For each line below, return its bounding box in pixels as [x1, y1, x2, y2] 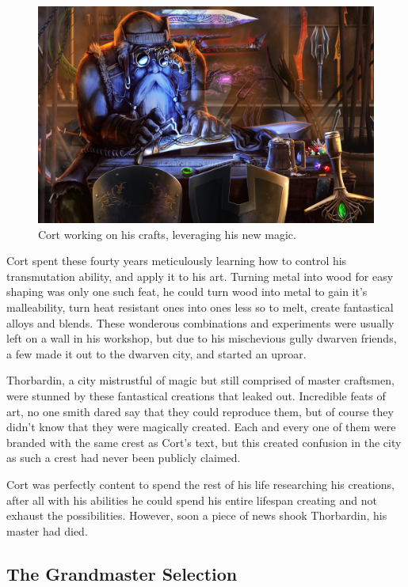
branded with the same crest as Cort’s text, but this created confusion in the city [6, 434, 402, 450]
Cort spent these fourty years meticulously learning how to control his [6, 252, 347, 269]
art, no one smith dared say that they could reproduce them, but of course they [6, 403, 394, 419]
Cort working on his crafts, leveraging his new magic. [38, 225, 296, 242]
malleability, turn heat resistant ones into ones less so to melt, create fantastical [6, 299, 394, 316]
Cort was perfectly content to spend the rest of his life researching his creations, [6, 476, 395, 493]
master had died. [6, 522, 88, 539]
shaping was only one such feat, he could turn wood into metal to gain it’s [6, 283, 368, 300]
